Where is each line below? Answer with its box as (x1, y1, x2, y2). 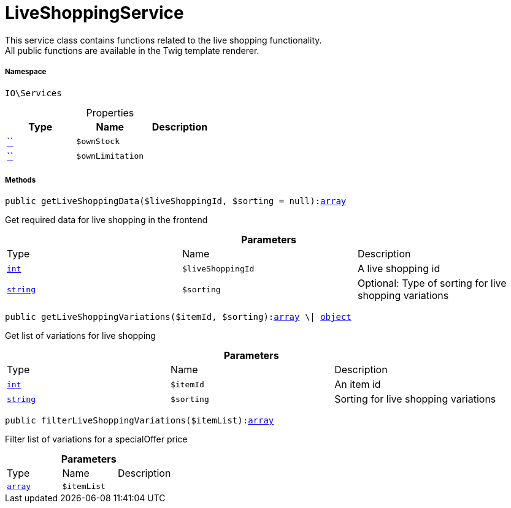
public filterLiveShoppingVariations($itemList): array (5, 415, 274, 426)
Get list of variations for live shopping (5, 330, 156, 341)
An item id (334, 378, 381, 391)
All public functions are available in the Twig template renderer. (5, 45, 259, 56)
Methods (5, 175, 36, 184)
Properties (86, 106, 134, 119)
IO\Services (5, 88, 62, 98)
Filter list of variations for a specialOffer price (5, 434, 188, 445)
